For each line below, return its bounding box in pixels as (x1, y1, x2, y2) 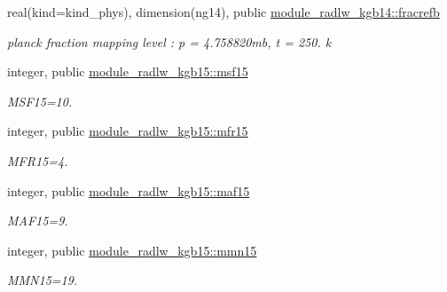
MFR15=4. (7, 151, 68, 170)
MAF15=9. (7, 211, 68, 230)
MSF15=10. (7, 91, 73, 110)
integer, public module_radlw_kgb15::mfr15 (7, 122, 248, 140)
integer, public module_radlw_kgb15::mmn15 (7, 241, 257, 259)
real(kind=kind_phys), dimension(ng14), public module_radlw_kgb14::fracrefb (7, 3, 440, 20)
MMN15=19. (7, 271, 78, 289)
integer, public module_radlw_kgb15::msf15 (7, 62, 248, 81)
